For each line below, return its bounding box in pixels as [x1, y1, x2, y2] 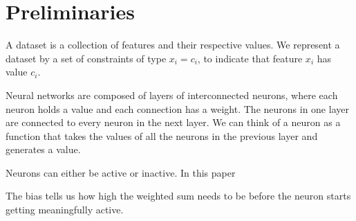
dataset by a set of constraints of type [6, 51, 167, 65]
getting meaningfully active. [6, 202, 124, 217]
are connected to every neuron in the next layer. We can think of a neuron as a [6, 115, 341, 130]
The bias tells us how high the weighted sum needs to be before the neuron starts [6, 188, 351, 203]
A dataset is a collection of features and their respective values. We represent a [6, 37, 340, 52]
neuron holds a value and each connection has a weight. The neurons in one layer [6, 101, 349, 116]
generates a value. [6, 142, 81, 157]
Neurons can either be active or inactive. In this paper [6, 165, 236, 179]
